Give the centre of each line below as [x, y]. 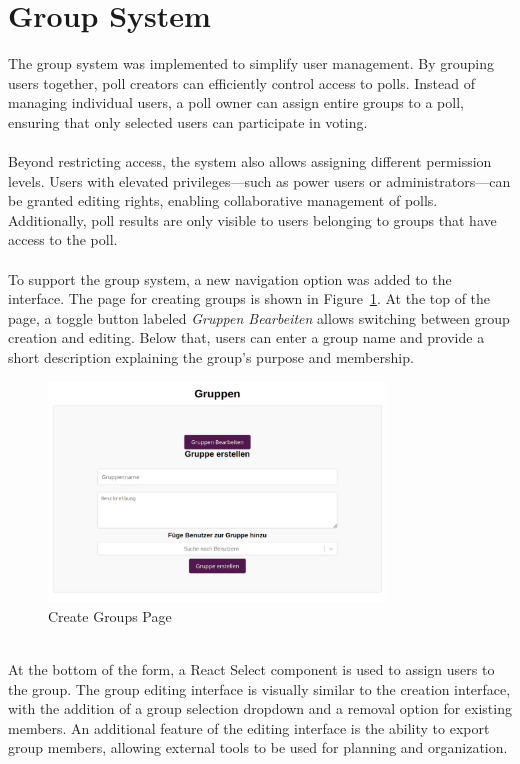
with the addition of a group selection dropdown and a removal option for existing [260, 708]
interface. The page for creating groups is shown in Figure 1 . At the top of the [249, 298]
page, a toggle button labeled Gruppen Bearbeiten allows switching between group [259, 317]
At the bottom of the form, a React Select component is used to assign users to [251, 669]
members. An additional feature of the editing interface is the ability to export [249, 727]
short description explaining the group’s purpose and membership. [211, 357]
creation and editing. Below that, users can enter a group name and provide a [246, 337]
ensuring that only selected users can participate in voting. [188, 121]
